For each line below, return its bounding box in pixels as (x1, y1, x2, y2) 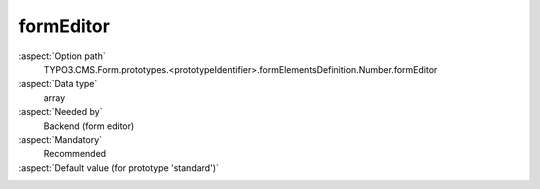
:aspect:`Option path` (18, 50, 106, 62)
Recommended (43, 148, 107, 160)
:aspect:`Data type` (18, 78, 98, 90)
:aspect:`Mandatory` (18, 133, 103, 145)
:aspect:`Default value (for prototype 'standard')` (18, 161, 220, 174)
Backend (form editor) (43, 120, 135, 132)
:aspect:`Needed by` (18, 106, 103, 118)
